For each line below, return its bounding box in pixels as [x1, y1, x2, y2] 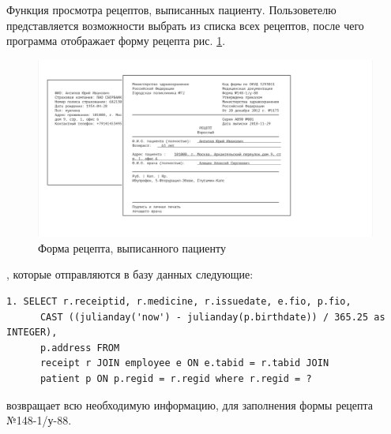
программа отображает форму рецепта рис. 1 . [6, 32, 226, 49]
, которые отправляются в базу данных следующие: [6, 266, 254, 282]
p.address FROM [39, 342, 120, 354]
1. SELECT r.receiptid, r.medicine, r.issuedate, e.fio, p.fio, [6, 295, 352, 307]
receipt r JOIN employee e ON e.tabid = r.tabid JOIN [39, 357, 329, 369]
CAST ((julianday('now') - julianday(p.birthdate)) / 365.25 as [39, 311, 385, 323]
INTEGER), [6, 327, 58, 339]
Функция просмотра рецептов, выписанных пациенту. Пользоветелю [6, 2, 336, 17]
